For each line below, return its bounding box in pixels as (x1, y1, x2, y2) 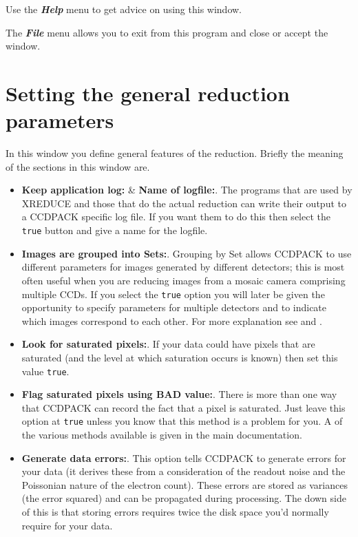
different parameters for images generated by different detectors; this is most (21, 260, 345, 274)
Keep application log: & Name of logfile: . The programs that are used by (21, 182, 352, 197)
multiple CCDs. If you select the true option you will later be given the (21, 286, 325, 301)
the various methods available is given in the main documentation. (21, 428, 302, 442)
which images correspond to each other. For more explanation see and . (21, 313, 322, 328)
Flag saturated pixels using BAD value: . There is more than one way (21, 387, 337, 401)
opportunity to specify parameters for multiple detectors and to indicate (21, 300, 327, 315)
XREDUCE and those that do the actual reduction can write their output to (21, 196, 346, 210)
